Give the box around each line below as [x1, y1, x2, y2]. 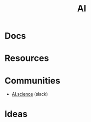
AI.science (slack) [11, 91, 48, 97]
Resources [4, 53, 49, 64]
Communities [4, 75, 61, 86]
